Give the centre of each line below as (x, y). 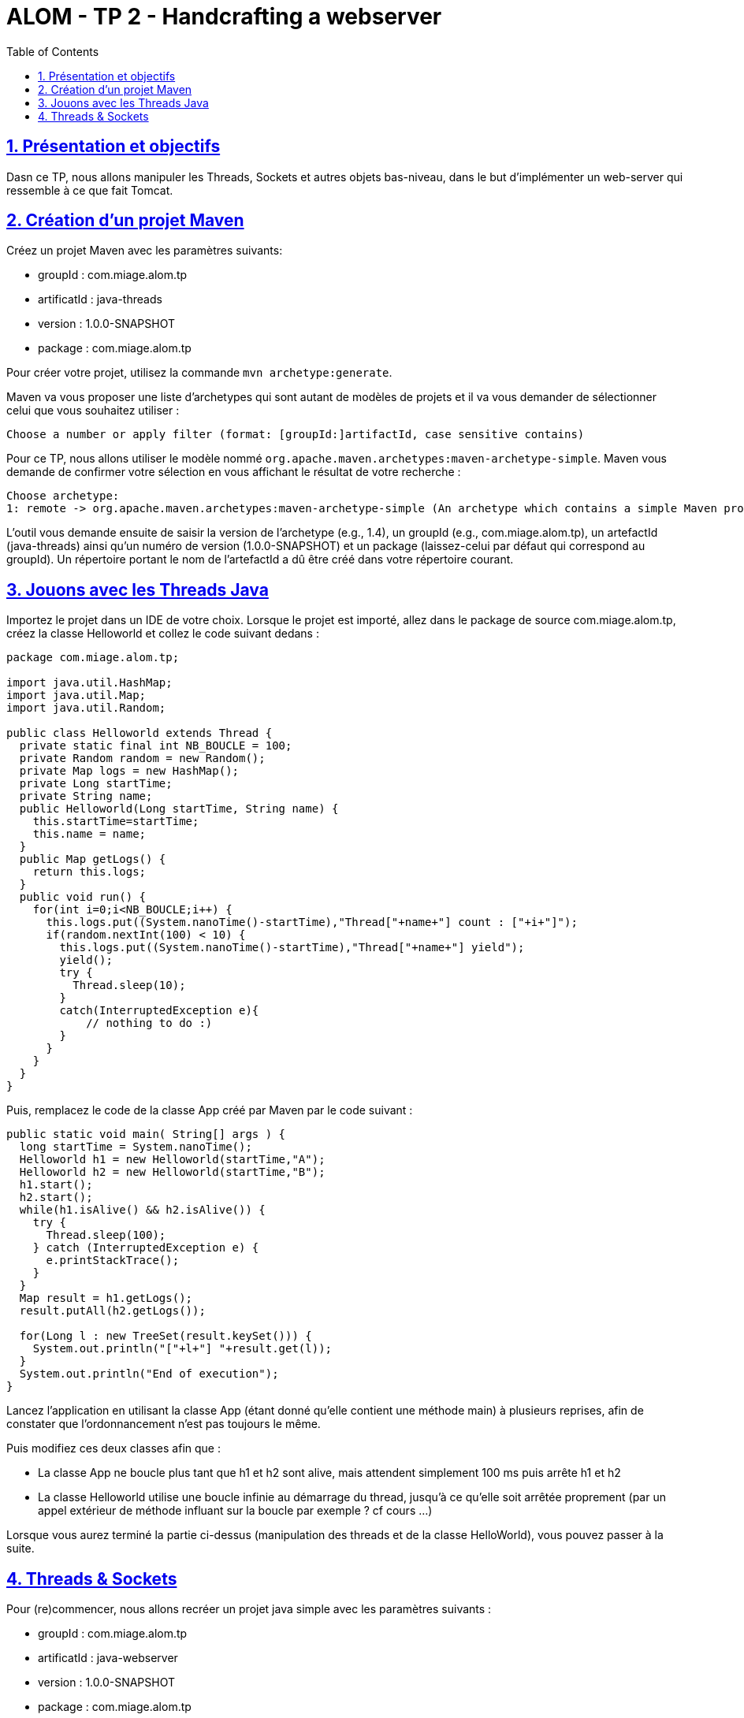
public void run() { (83, 897)
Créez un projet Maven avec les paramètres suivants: (145, 251)
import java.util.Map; (76, 695)
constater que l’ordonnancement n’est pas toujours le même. (164, 1424)
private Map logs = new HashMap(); (129, 771)
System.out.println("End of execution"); (149, 1374)
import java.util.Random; (86, 708)
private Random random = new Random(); (142, 759)
